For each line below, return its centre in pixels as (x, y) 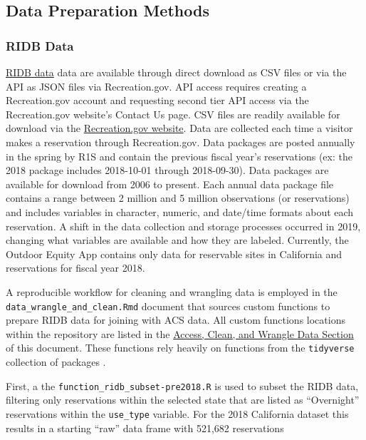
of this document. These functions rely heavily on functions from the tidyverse (180, 348)
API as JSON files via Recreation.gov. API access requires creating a (156, 86)
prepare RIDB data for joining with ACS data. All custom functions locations (176, 320)
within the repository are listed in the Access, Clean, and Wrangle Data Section (180, 333)
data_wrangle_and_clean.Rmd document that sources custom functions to (168, 306)
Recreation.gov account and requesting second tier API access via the (157, 100)
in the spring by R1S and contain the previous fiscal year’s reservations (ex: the (179, 156)
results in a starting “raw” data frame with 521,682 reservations (145, 428)
